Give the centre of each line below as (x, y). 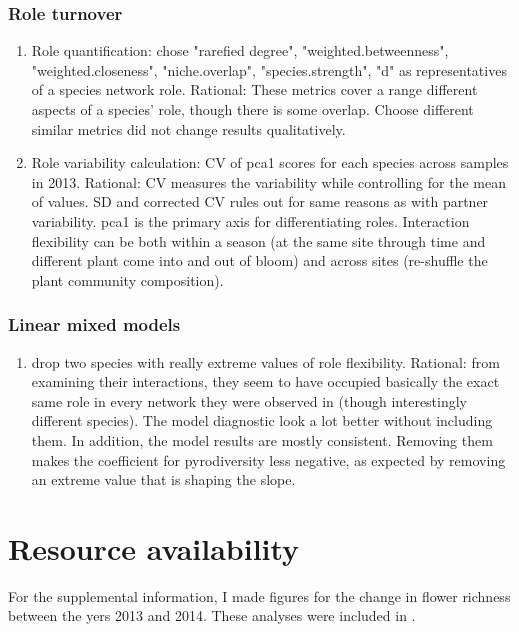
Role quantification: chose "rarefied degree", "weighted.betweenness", (240, 50)
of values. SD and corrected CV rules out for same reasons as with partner (260, 201)
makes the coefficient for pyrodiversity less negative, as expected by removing (268, 459)
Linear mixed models (94, 324)
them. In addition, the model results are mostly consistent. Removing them (262, 439)
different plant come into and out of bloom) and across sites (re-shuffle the (259, 260)
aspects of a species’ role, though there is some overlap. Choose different (252, 109)
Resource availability (154, 547)
